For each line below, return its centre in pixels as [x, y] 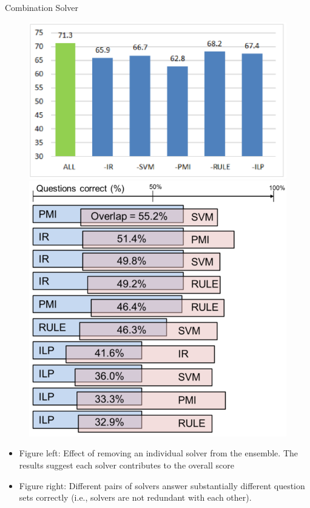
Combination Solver [42, 7]
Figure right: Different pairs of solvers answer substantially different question [162, 485]
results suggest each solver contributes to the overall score [126, 465]
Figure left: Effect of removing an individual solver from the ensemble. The [158, 453]
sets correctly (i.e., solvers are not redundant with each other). [135, 497]
